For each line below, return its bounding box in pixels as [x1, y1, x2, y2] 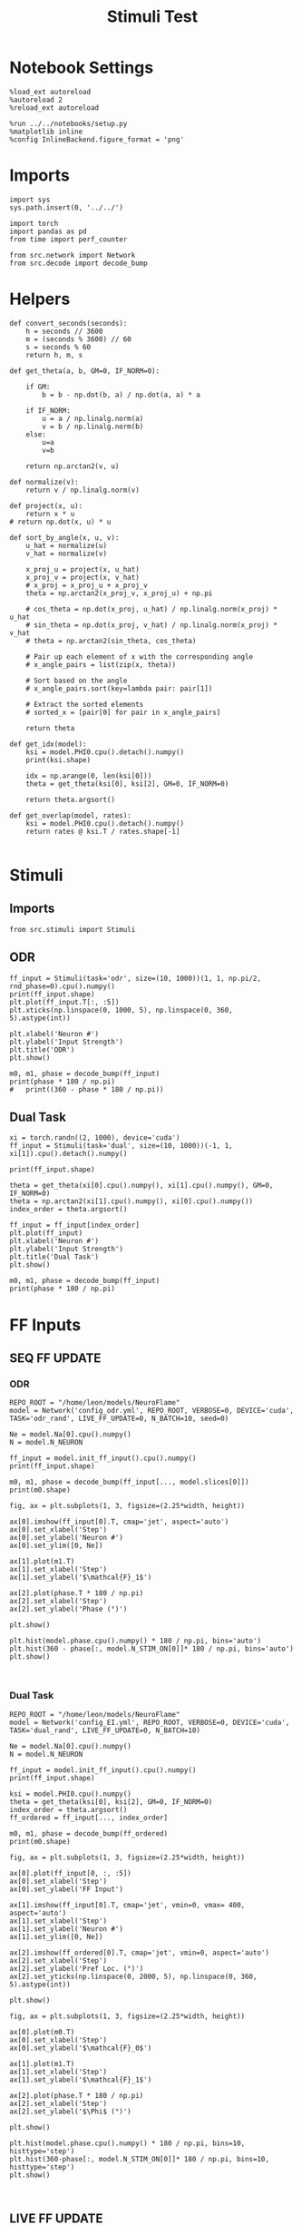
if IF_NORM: [25, 406, 71, 415]
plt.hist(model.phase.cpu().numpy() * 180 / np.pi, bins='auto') [9, 1636, 261, 1646]
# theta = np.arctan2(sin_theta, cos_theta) [25, 636, 197, 645]
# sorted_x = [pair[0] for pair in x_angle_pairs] [25, 708, 221, 717]
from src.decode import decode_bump [9, 259, 148, 268]
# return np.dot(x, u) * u [9, 517, 112, 526]
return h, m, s [25, 350, 83, 359]
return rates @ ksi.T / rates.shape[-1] [25, 827, 180, 836]
